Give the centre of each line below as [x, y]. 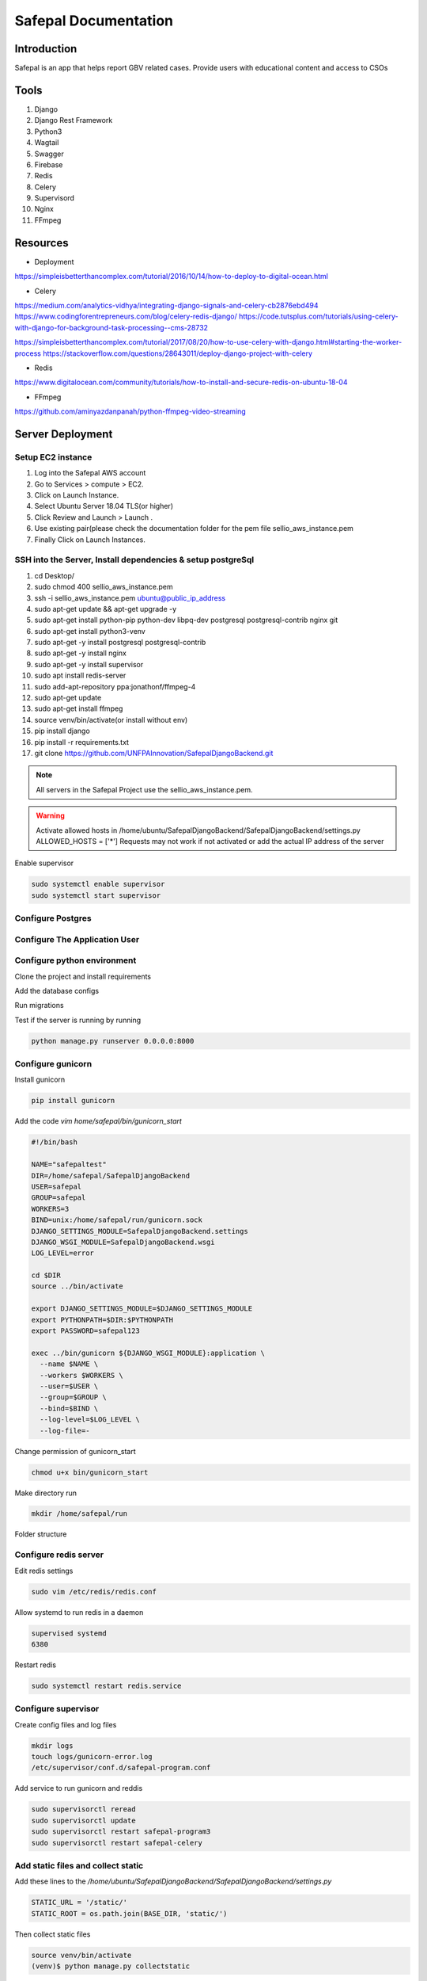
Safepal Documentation [94, 21]
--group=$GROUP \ [73, 1397]
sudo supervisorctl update [83, 1820]
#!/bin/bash [55, 1142]
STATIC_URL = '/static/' [79, 1903]
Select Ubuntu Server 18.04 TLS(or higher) [104, 506]
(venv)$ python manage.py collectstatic [110, 1966]
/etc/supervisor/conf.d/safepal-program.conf [121, 1768]
